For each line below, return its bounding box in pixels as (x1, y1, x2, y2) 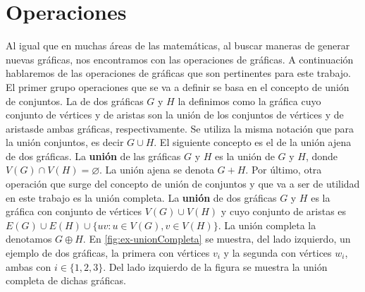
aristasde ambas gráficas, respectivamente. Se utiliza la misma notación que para (6, 121, 354, 135)
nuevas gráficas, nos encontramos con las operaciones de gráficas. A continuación (6, 51, 354, 66)
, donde (305, 148, 338, 163)
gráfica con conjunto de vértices (6, 204, 142, 219)
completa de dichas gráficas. (6, 273, 126, 288)
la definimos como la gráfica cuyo (178, 93, 321, 108)
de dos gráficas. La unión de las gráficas (6, 148, 181, 163)
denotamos (6, 231, 52, 246)
